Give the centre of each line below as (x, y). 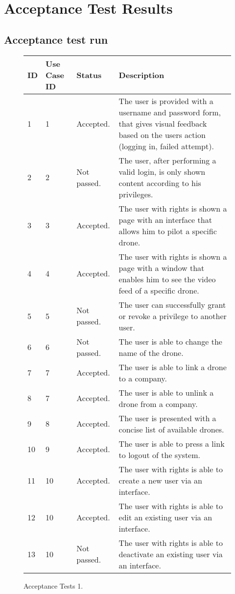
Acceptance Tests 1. (53, 585)
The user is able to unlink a (166, 392)
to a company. (143, 378)
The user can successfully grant (172, 304)
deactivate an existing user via (171, 554)
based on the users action (162, 135)
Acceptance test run (56, 39)
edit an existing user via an (165, 517)
